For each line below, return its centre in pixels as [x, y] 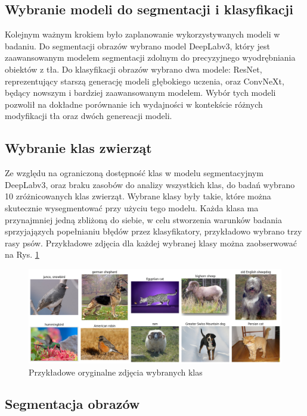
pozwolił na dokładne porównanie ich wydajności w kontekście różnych [134, 104]
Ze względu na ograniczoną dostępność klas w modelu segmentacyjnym [134, 173]
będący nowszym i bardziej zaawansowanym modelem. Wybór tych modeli [140, 93]
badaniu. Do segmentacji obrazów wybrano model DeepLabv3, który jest [137, 46]
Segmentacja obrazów [72, 404]
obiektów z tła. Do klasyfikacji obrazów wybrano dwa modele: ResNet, [134, 69]
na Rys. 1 [22, 254]
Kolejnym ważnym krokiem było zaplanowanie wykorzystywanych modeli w [142, 34]
